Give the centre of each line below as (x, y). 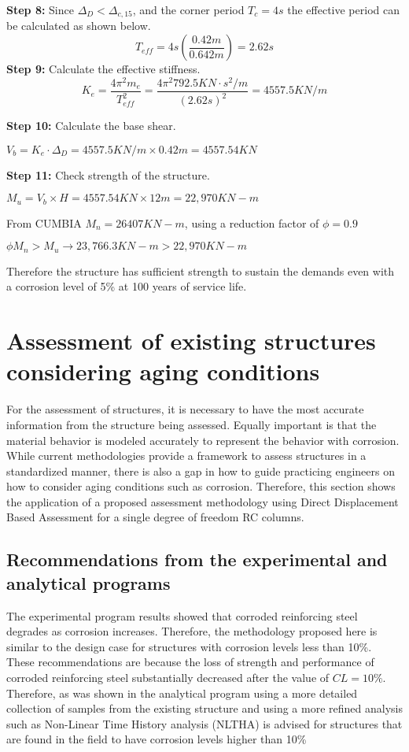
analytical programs (88, 582)
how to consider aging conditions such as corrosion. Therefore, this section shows (201, 486)
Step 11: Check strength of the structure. (108, 174)
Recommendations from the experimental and (197, 559)
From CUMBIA (44, 222)
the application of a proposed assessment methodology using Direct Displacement (203, 501)
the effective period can (343, 9)
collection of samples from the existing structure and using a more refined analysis (204, 708)
